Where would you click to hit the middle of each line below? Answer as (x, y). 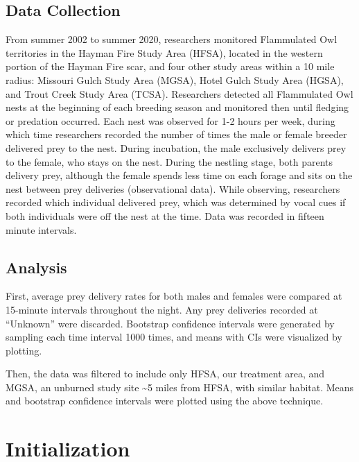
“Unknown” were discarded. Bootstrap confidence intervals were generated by (170, 323)
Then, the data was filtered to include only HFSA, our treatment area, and (165, 374)
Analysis (36, 267)
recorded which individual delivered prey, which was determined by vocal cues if (176, 202)
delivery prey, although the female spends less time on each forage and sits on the (179, 175)
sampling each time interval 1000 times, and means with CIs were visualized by (174, 337)
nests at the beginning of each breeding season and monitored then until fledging (177, 107)
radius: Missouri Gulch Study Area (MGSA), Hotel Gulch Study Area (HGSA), (175, 79)
